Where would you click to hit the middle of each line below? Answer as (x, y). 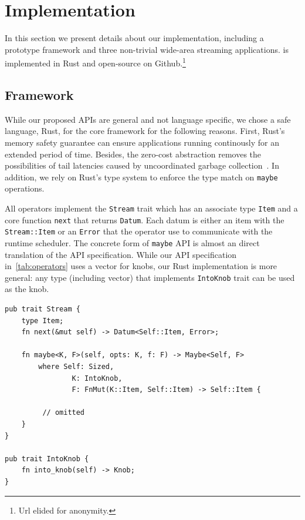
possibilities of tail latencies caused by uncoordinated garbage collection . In (142, 165)
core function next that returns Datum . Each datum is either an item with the (145, 219)
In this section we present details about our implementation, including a (134, 38)
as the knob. (27, 289)
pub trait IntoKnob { (47, 459)
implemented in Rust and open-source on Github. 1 (95, 62)
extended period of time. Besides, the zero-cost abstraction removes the (133, 154)
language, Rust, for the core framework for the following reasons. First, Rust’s (145, 131)
